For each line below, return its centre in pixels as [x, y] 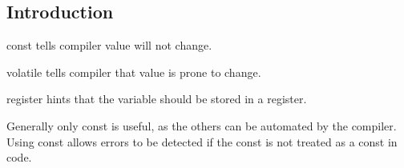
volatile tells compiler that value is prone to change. [134, 72]
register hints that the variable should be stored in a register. [157, 99]
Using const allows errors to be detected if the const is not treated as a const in [202, 141]
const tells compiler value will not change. [109, 45]
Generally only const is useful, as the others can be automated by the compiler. [202, 125]
